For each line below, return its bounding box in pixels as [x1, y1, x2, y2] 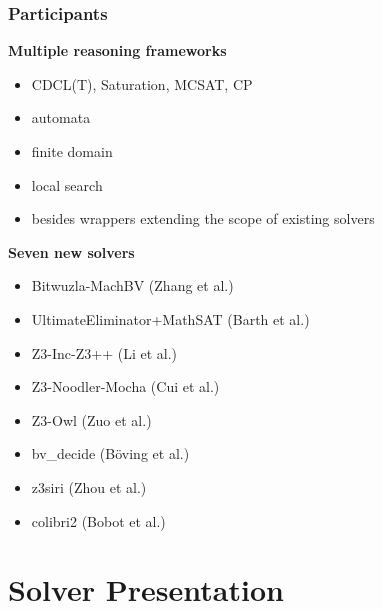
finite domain [31, 141, 113, 161]
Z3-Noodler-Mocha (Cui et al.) [31, 376, 220, 397]
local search [31, 174, 103, 195]
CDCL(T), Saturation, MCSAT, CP [31, 73, 253, 94]
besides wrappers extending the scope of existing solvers [31, 208, 375, 229]
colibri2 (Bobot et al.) [31, 510, 166, 531]
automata [31, 107, 91, 128]
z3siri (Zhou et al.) [31, 476, 147, 497]
